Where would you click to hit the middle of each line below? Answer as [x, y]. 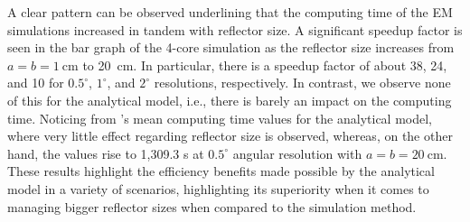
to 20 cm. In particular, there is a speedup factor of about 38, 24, [265, 65]
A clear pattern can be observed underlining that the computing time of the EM [230, 12]
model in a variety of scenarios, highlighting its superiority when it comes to [218, 188]
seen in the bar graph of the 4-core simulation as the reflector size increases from [231, 47]
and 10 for [36, 83]
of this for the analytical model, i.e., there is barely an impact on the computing [230, 100]
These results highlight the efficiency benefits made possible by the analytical [221, 171]
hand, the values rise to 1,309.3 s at [106, 153]
